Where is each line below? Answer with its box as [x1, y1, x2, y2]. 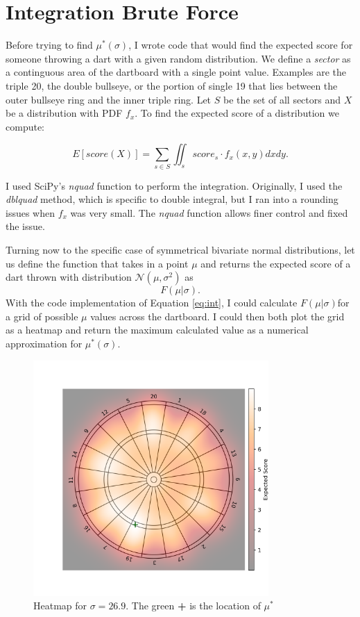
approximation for [6, 336, 83, 350]
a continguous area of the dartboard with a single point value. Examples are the [6, 65, 346, 79]
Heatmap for [33, 598, 87, 613]
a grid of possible [6, 308, 78, 323]
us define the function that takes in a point [6, 256, 189, 270]
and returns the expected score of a [200, 256, 351, 270]
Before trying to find [6, 38, 93, 52]
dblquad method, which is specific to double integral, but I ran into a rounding [6, 192, 338, 206]
